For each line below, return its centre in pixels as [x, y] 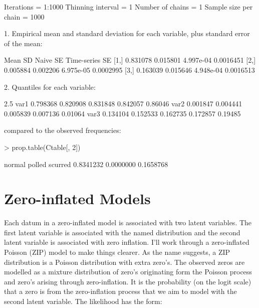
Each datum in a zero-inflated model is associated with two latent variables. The [128, 222]
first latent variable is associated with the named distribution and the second [122, 232]
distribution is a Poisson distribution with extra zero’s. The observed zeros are [124, 262]
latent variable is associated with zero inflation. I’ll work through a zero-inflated [127, 242]
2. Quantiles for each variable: [50, 87]
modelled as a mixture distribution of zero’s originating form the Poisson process [128, 272]
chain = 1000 [24, 16]
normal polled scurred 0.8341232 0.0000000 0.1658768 [86, 164]
